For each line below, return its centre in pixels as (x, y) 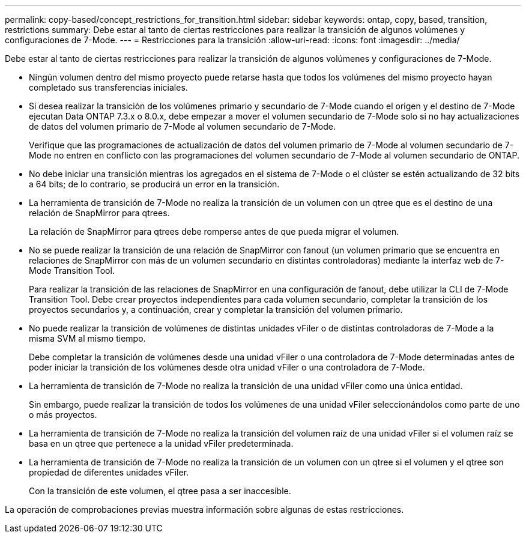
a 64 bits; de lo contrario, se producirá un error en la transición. (154, 184)
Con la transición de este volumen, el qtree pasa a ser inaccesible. (160, 491)
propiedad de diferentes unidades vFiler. (109, 472)
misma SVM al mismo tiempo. (87, 338)
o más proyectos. (63, 415)
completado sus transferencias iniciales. (108, 87)
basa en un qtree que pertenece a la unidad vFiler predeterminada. (161, 443)
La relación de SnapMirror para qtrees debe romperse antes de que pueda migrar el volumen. (214, 231)
